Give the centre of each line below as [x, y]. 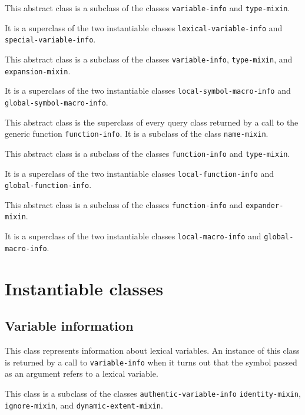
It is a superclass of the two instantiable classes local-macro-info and [133, 236]
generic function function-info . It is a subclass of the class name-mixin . [137, 134]
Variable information [69, 326]
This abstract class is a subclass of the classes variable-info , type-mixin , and [149, 59]
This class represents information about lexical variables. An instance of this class [152, 350]
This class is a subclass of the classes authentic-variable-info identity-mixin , [153, 393]
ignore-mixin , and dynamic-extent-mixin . [84, 405]
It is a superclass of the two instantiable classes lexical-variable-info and [144, 27]
